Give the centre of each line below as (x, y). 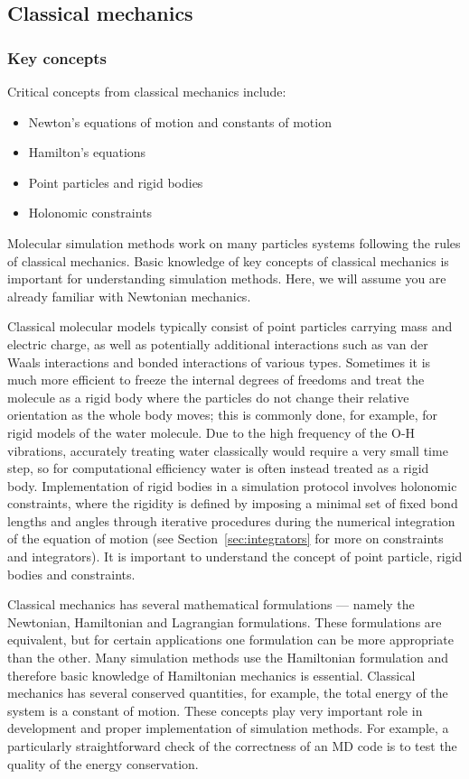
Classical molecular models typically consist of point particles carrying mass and (230, 326)
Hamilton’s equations (87, 152)
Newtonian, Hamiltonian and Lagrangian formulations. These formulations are (225, 621)
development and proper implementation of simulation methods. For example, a (228, 728)
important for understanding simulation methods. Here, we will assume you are (227, 278)
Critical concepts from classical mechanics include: (147, 91)
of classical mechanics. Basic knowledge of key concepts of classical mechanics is (228, 260)
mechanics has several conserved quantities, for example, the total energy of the (228, 693)
